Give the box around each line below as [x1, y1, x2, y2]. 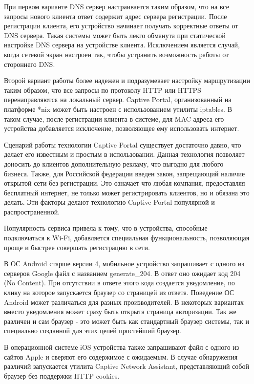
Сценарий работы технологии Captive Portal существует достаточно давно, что [4, 139, 241, 149]
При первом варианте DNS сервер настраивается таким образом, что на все [4, 1, 229, 11]
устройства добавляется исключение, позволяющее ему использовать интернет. [4, 123, 239, 133]
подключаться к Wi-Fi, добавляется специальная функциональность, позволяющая [4, 233, 250, 243]
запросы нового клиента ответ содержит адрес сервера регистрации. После [4, 11, 227, 21]
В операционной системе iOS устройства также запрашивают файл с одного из [4, 342, 239, 352]
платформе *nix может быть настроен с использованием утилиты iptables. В [4, 104, 232, 114]
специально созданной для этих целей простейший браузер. [4, 325, 181, 336]
